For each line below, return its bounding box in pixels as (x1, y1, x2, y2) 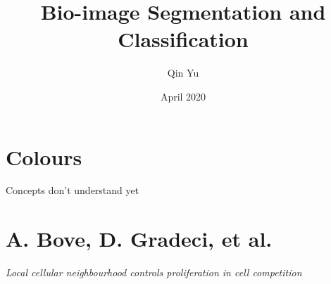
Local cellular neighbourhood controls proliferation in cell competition (6, 265, 302, 280)
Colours (6, 142, 82, 171)
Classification (118, 25, 249, 53)
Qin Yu (167, 65, 199, 80)
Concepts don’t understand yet (6, 183, 139, 198)
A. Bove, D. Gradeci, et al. (6, 224, 273, 253)
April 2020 (160, 89, 206, 103)
